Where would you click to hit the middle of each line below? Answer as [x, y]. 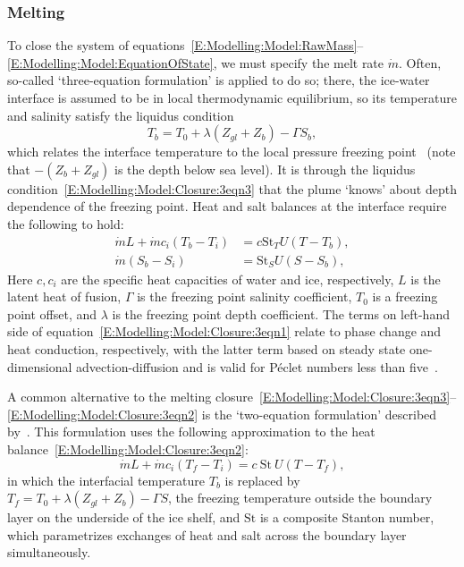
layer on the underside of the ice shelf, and [124, 517]
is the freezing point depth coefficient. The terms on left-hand [281, 313]
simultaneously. [49, 552]
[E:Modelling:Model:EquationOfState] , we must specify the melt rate [196, 62]
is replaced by [262, 480]
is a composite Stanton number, [347, 517]
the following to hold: [66, 223]
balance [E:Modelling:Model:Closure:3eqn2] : [128, 449]
